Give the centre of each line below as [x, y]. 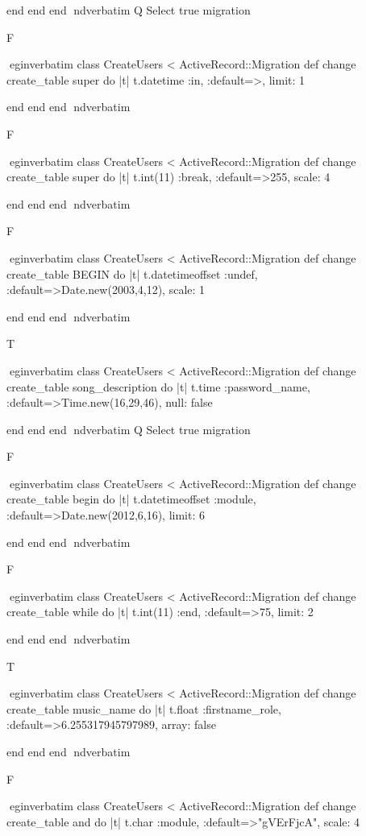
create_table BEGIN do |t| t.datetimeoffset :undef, [132, 273]
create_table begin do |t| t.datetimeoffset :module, [131, 499]
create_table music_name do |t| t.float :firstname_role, [144, 708]
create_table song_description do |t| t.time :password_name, [158, 386]
